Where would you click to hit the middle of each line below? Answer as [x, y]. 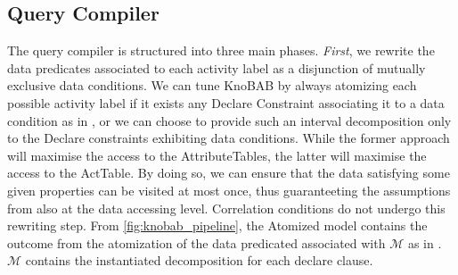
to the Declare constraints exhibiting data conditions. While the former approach [229, 138]
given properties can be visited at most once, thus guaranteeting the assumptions [229, 190]
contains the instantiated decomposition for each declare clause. [199, 260]
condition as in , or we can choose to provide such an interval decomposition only [229, 120]
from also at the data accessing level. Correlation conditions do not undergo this [226, 208]
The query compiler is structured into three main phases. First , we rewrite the [221, 50]
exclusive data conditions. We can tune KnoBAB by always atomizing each [212, 85]
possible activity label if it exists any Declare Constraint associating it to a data [226, 102]
